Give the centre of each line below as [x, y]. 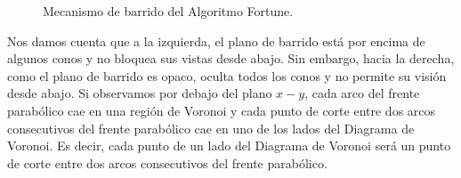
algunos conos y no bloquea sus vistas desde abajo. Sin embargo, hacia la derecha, [231, 58]
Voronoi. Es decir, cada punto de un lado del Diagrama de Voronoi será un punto [229, 146]
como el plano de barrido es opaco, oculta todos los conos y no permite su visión [227, 75]
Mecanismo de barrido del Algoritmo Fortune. [168, 11]
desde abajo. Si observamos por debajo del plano [140, 93]
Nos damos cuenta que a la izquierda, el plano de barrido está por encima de [216, 40]
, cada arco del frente [362, 93]
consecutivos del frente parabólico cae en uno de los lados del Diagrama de [211, 128]
